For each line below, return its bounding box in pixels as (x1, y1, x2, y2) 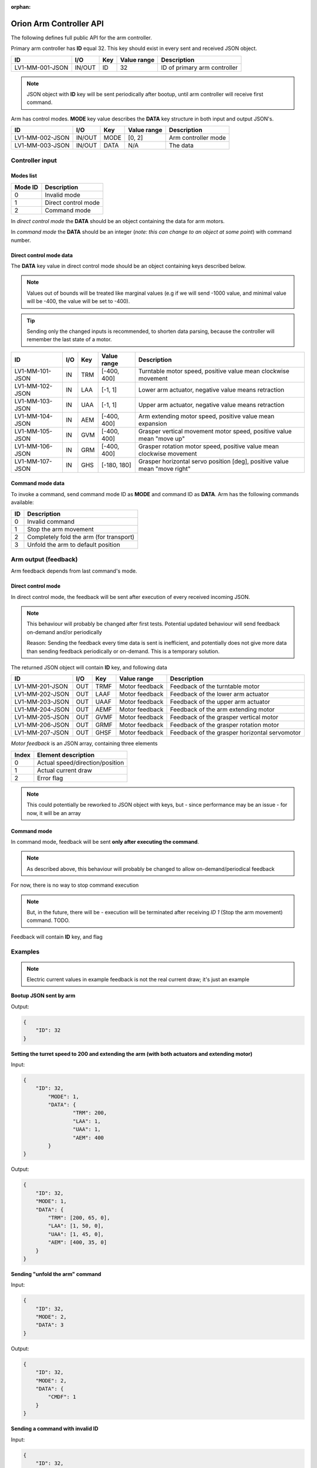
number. (11, 237, 31, 244)
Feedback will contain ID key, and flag (11, 933, 103, 940)
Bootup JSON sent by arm (11, 992, 76, 999)
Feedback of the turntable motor (170, 682, 260, 691)
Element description (37, 750, 95, 759)
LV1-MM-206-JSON (14, 721, 70, 729)
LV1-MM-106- (14, 442, 53, 450)
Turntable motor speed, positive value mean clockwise (138, 367, 290, 375)
